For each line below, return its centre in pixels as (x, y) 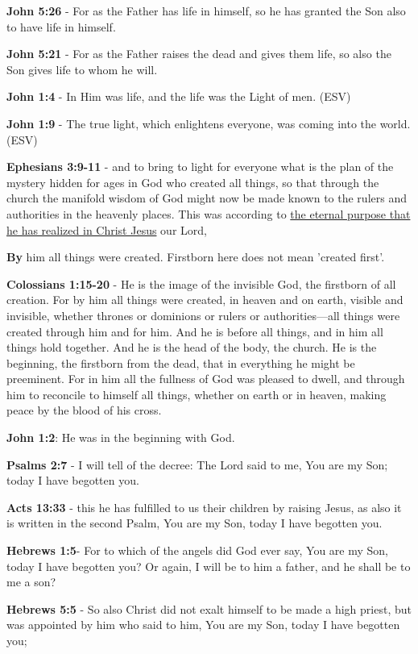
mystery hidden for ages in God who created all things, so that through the (193, 182)
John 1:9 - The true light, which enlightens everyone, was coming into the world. (209, 123)
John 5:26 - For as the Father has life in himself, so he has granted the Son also (206, 10)
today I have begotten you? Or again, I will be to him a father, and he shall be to (209, 566)
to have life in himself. (61, 26)
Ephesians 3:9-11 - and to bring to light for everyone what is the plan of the (200, 167)
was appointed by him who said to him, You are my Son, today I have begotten (203, 625)
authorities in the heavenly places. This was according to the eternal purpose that (209, 213)
